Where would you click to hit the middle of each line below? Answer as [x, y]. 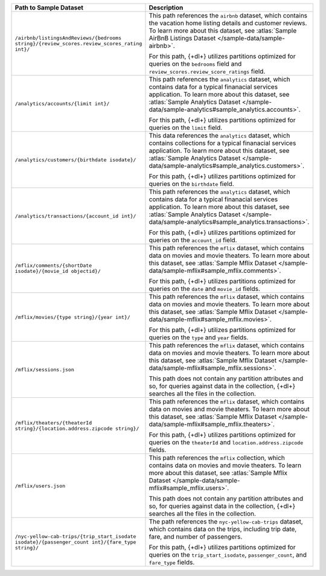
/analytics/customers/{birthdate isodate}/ [75, 160]
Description [166, 8]
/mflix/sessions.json [45, 369]
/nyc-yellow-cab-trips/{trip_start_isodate [75, 536]
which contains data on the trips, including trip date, [223, 529]
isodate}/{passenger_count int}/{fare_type [75, 542]
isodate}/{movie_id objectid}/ [58, 271]
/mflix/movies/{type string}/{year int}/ [72, 317]
